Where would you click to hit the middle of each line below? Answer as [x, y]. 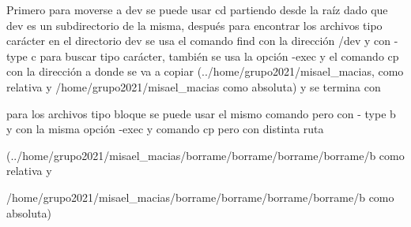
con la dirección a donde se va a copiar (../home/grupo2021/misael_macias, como [205, 71]
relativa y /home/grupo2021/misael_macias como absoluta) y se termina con [194, 86]
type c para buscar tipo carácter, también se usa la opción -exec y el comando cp [203, 56]
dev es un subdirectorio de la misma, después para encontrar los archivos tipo [194, 25]
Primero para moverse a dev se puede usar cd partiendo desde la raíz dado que [197, 9]
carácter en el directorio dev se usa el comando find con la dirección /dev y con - [202, 41]
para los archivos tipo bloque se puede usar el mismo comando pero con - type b [201, 113]
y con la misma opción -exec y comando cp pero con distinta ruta [165, 129]
